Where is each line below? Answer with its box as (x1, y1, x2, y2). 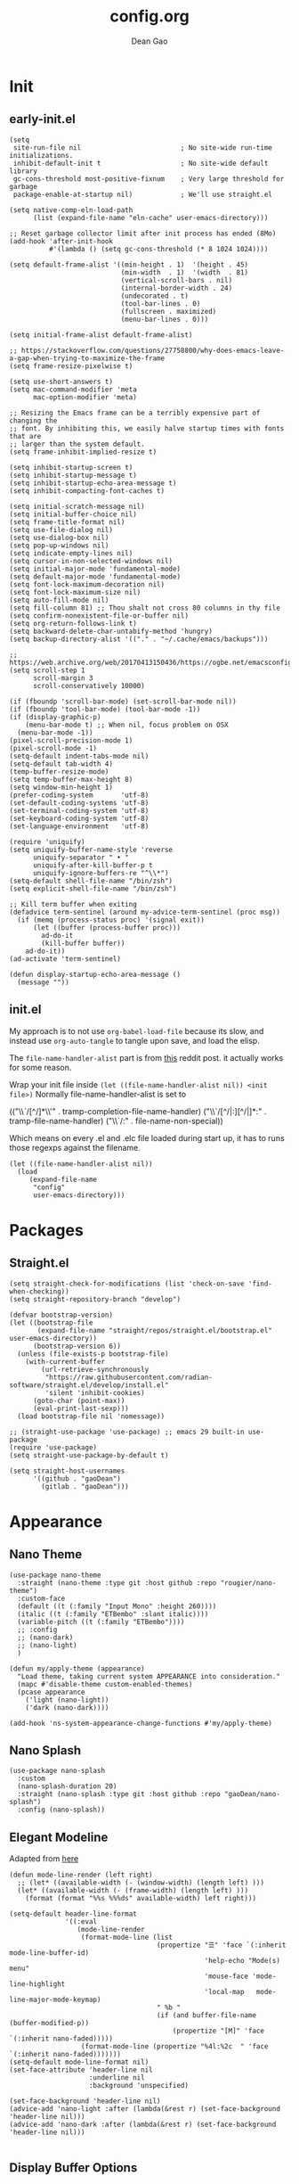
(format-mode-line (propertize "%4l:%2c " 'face (80, 2042, 269, 2051)
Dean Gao (131, 36, 168, 46)
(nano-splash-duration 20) (17, 1782, 117, 1791)
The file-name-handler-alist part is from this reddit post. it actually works (9, 1052, 284, 1063)
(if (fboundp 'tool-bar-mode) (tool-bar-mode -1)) (9, 704, 201, 714)
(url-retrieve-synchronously (41, 1365, 149, 1374)
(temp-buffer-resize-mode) (9, 767, 109, 776)
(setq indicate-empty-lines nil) (9, 548, 133, 558)
